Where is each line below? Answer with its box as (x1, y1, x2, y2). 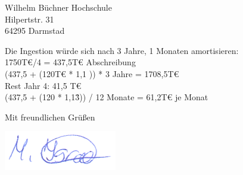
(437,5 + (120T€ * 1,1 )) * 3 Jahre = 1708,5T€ (5, 67, 179, 79)
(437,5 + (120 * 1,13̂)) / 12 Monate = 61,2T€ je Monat (5, 91, 208, 103)
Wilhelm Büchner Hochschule (5, 1, 112, 13)
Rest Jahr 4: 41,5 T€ (5, 79, 82, 91)
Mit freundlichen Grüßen (5, 110, 95, 123)
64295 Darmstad (5, 24, 65, 37)
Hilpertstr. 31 (5, 12, 54, 25)
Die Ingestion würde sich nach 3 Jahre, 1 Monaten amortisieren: (5, 44, 239, 56)
